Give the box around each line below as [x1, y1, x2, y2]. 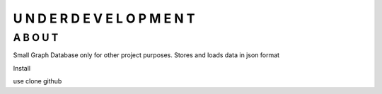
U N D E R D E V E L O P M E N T [13, 11, 195, 26]
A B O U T [13, 31, 59, 44]
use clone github [13, 77, 62, 86]
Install [13, 64, 31, 72]
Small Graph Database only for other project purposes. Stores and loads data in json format [13, 51, 279, 59]
